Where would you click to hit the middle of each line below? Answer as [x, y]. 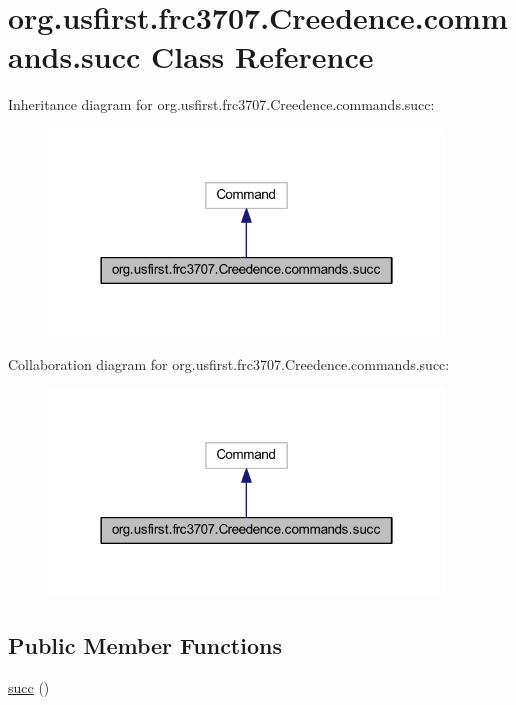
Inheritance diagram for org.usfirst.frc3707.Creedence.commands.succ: [221, 104]
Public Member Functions [145, 644]
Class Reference [262, 56]
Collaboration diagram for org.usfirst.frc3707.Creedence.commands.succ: [229, 364]
